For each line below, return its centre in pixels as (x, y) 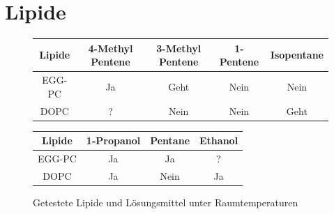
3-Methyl (179, 48)
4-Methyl (111, 48)
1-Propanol (113, 140)
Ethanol (219, 140)
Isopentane (297, 55)
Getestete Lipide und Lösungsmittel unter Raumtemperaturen (166, 202)
